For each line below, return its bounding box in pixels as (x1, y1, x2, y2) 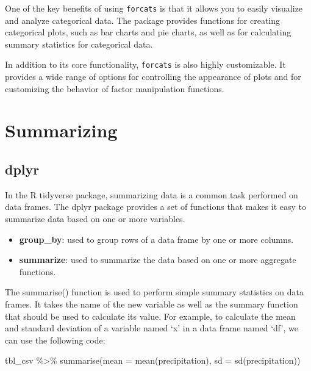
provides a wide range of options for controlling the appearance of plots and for (5, 70, 301, 83)
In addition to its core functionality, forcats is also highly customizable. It (5, 58, 286, 71)
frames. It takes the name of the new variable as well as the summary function (5, 298, 298, 311)
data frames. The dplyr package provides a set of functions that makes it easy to (5, 200, 307, 213)
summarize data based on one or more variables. (5, 212, 185, 225)
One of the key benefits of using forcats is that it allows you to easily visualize (5, 2, 303, 14)
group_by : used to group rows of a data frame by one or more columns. (19, 232, 294, 245)
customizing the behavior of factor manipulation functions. (5, 82, 224, 95)
